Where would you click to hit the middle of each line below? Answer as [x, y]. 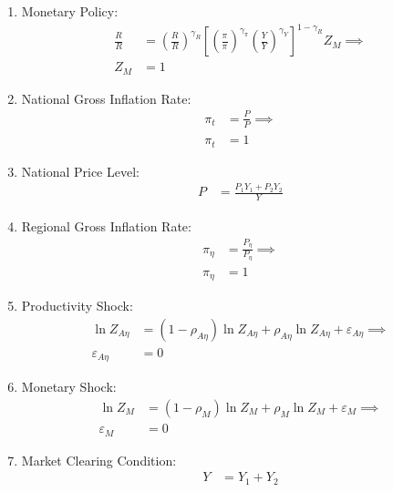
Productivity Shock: [77, 306]
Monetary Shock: [69, 387]
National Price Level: [80, 171]
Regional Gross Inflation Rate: [106, 226]
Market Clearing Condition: [99, 460]
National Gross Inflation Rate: [106, 98]
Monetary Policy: [70, 11]
